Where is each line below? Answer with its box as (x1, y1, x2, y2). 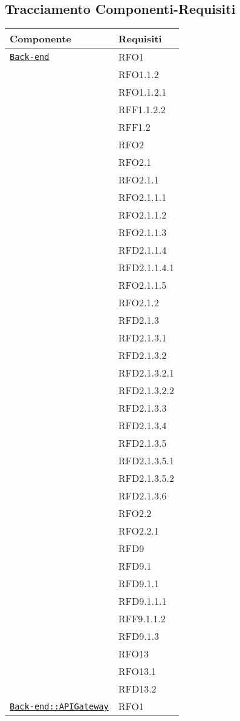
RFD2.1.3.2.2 (118, 383, 174, 398)
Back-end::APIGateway (10, 701, 109, 711)
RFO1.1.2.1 (118, 85, 167, 99)
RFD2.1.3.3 (118, 401, 167, 415)
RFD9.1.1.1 (118, 594, 167, 608)
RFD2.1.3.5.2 (118, 471, 174, 486)
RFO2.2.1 (118, 524, 159, 538)
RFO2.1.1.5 (118, 278, 167, 292)
